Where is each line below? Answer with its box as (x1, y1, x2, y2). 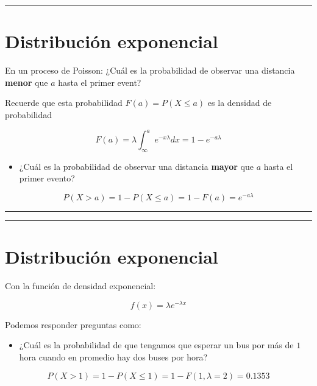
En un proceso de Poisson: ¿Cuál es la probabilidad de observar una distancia (5, 64, 295, 77)
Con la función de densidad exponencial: (5, 279, 156, 292)
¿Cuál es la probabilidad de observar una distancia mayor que (19, 160, 254, 172)
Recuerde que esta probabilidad (5, 96, 123, 109)
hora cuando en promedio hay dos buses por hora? (19, 351, 208, 363)
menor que (5, 75, 48, 88)
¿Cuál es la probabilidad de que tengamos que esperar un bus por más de (19, 339, 294, 351)
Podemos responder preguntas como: (5, 318, 141, 331)
